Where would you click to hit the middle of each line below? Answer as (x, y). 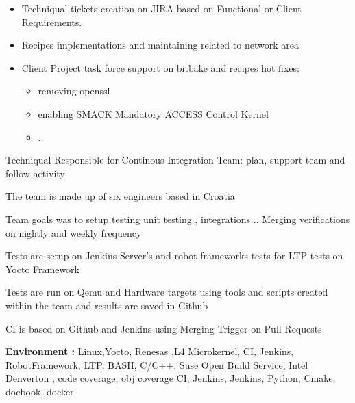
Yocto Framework (42, 269)
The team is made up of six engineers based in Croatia (120, 196)
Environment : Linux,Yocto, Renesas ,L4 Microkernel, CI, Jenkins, (150, 351)
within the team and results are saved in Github (107, 305)
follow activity (35, 173)
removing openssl (74, 91)
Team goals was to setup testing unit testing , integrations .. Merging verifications (178, 219)
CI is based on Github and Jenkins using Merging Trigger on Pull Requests (164, 328)
